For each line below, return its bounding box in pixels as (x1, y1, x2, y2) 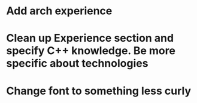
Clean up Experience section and (6, 32, 174, 45)
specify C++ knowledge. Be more (6, 44, 175, 58)
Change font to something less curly (6, 84, 192, 98)
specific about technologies (6, 57, 148, 70)
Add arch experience (6, 4, 113, 18)
